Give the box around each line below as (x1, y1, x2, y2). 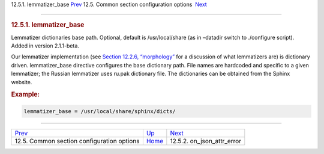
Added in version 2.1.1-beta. (11, 42, 79, 49)
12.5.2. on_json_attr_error (170, 137, 242, 145)
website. (11, 78, 32, 85)
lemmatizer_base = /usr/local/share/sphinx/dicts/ (23, 108, 176, 114)
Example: (11, 90, 40, 99)
